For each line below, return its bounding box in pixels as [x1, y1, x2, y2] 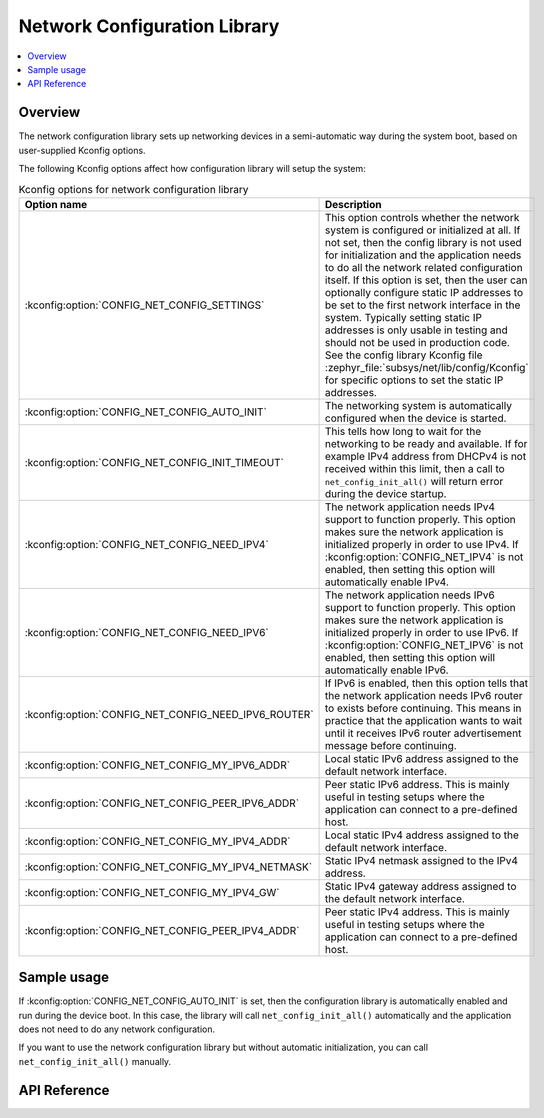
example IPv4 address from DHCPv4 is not [325, 449, 527, 463]
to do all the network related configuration [325, 260, 524, 274]
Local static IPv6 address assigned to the [325, 751, 519, 765]
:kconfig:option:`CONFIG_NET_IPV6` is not [325, 638, 524, 652]
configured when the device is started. [325, 411, 507, 425]
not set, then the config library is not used [325, 235, 522, 249]
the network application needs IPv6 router [325, 688, 524, 702]
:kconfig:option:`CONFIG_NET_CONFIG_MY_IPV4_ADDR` [24, 834, 291, 848]
